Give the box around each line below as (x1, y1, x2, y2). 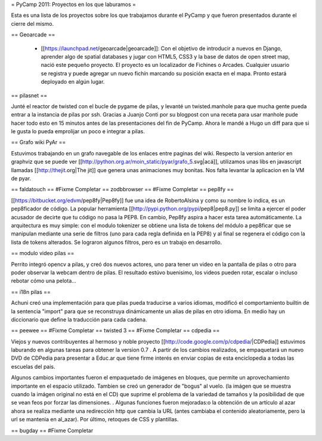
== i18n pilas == (11, 288, 51, 295)
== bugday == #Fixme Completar (11, 427, 94, 434)
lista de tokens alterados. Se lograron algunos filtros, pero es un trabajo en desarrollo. (11, 238, 222, 246)
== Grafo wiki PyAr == (11, 139, 66, 146)
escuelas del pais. (11, 363, 56, 370)
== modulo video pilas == (11, 250, 75, 257)
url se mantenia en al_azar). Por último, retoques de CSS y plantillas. (11, 416, 179, 423)
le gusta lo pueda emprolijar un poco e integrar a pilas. (11, 128, 145, 135)
